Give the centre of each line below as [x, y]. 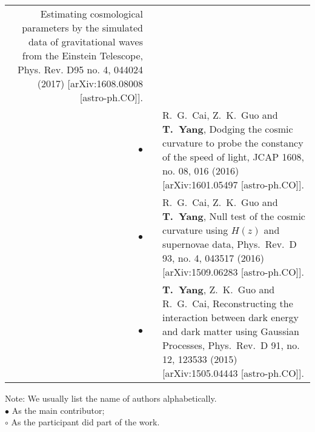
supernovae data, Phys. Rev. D [229, 244]
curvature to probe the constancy [233, 143]
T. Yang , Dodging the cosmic [227, 129]
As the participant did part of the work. [85, 422]
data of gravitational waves [85, 42]
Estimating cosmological [91, 14]
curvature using [195, 230]
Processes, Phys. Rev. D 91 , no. [231, 345]
